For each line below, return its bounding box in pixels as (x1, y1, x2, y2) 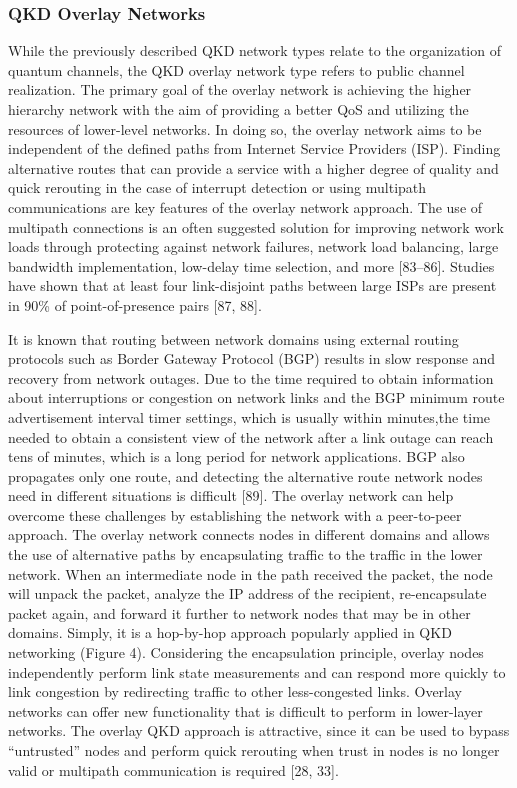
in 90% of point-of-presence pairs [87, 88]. (8, 294, 262, 315)
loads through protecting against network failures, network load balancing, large (8, 236, 499, 257)
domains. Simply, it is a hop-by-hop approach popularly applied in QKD (8, 622, 452, 643)
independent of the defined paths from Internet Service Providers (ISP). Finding (8, 138, 501, 159)
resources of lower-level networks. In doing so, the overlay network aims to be (8, 118, 482, 139)
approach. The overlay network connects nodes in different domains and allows (8, 524, 490, 545)
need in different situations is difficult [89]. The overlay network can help (8, 485, 454, 506)
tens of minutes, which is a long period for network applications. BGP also (8, 446, 465, 467)
